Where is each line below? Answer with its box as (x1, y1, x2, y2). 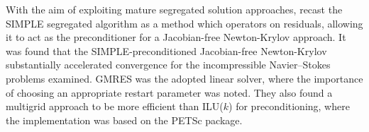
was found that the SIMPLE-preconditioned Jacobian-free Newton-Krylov (6, 43, 327, 58)
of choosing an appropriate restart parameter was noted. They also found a (6, 85, 333, 100)
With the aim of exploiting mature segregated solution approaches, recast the (6, 2, 343, 16)
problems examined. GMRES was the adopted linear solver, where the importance (6, 71, 363, 85)
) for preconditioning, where (228, 99, 350, 114)
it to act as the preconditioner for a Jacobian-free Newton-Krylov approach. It (6, 30, 346, 44)
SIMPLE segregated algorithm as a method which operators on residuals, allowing (6, 16, 363, 30)
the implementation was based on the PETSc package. (6, 112, 243, 127)
